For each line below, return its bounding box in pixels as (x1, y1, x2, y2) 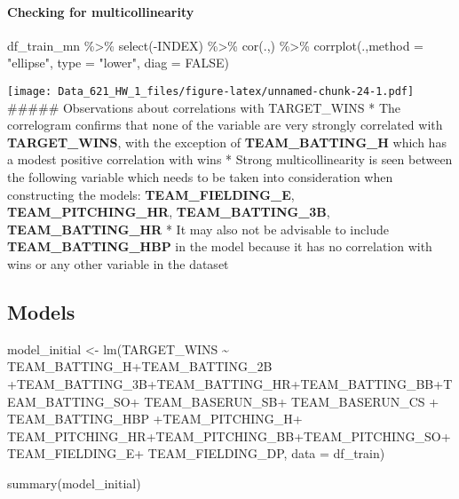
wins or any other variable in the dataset (7, 254, 229, 273)
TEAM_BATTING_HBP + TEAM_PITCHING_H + (7, 409, 303, 428)
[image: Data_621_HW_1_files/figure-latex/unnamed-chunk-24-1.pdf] (7, 84, 415, 98)
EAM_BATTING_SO (7, 392, 131, 410)
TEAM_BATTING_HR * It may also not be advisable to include (7, 219, 389, 238)
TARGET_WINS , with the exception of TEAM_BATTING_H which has (7, 132, 447, 151)
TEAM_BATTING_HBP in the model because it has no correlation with (7, 237, 432, 256)
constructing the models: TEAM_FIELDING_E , (7, 185, 295, 203)
